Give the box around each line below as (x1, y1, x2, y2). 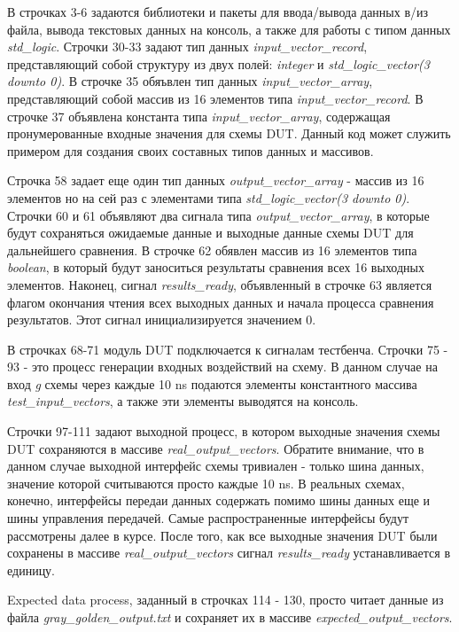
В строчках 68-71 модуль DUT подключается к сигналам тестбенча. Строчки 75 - (7, 339, 448, 358)
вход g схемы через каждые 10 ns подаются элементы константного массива (7, 374, 417, 393)
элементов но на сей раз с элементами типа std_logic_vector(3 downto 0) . (7, 188, 410, 207)
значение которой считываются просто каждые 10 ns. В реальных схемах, (7, 473, 405, 492)
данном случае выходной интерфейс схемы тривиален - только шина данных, (7, 456, 424, 475)
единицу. (7, 560, 56, 579)
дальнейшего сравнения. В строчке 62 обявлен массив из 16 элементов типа (7, 240, 417, 259)
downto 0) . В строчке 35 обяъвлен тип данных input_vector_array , (7, 72, 373, 90)
